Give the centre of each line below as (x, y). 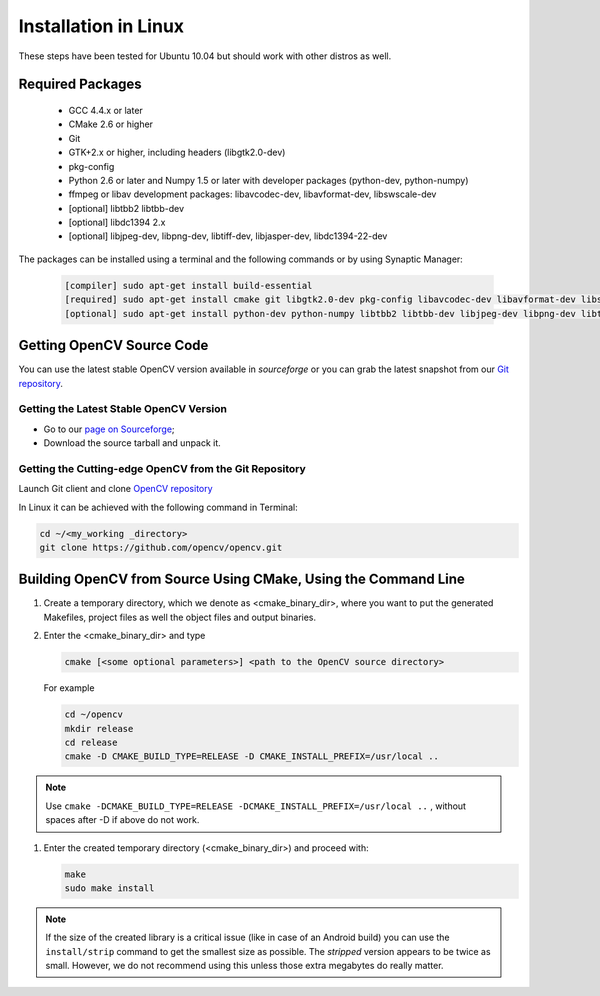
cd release (91, 742)
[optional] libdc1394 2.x (117, 222)
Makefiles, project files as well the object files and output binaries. (180, 617)
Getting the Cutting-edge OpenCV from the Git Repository (162, 468)
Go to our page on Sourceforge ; (109, 429)
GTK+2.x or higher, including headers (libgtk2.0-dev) (177, 152)
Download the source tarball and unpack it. (132, 443)
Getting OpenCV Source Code (113, 345)
